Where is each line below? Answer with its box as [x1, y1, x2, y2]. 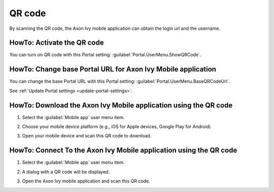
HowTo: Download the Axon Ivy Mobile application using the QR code [9, 101, 233, 109]
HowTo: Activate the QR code [9, 39, 104, 47]
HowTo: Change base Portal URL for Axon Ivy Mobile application [9, 65, 217, 73]
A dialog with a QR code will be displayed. [22, 169, 110, 175]
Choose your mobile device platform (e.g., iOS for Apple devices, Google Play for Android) [22, 124, 211, 130]
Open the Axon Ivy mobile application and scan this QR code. [22, 178, 150, 184]
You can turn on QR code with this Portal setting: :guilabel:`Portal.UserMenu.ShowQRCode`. [9, 52, 201, 58]
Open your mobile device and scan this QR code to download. [22, 133, 152, 139]
